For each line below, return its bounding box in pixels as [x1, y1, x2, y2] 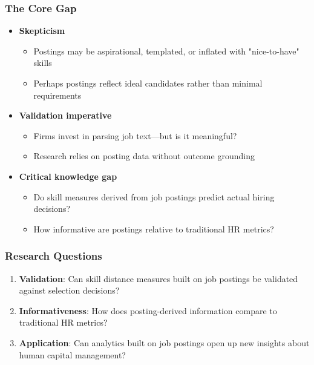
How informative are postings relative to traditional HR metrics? [33, 222, 274, 235]
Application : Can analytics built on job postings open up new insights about [19, 336, 310, 349]
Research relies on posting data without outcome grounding [33, 150, 255, 162]
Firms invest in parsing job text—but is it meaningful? [33, 129, 237, 142]
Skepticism [19, 24, 65, 37]
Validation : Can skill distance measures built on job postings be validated [19, 272, 298, 284]
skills [33, 56, 52, 69]
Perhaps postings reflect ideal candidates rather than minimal [33, 77, 263, 89]
